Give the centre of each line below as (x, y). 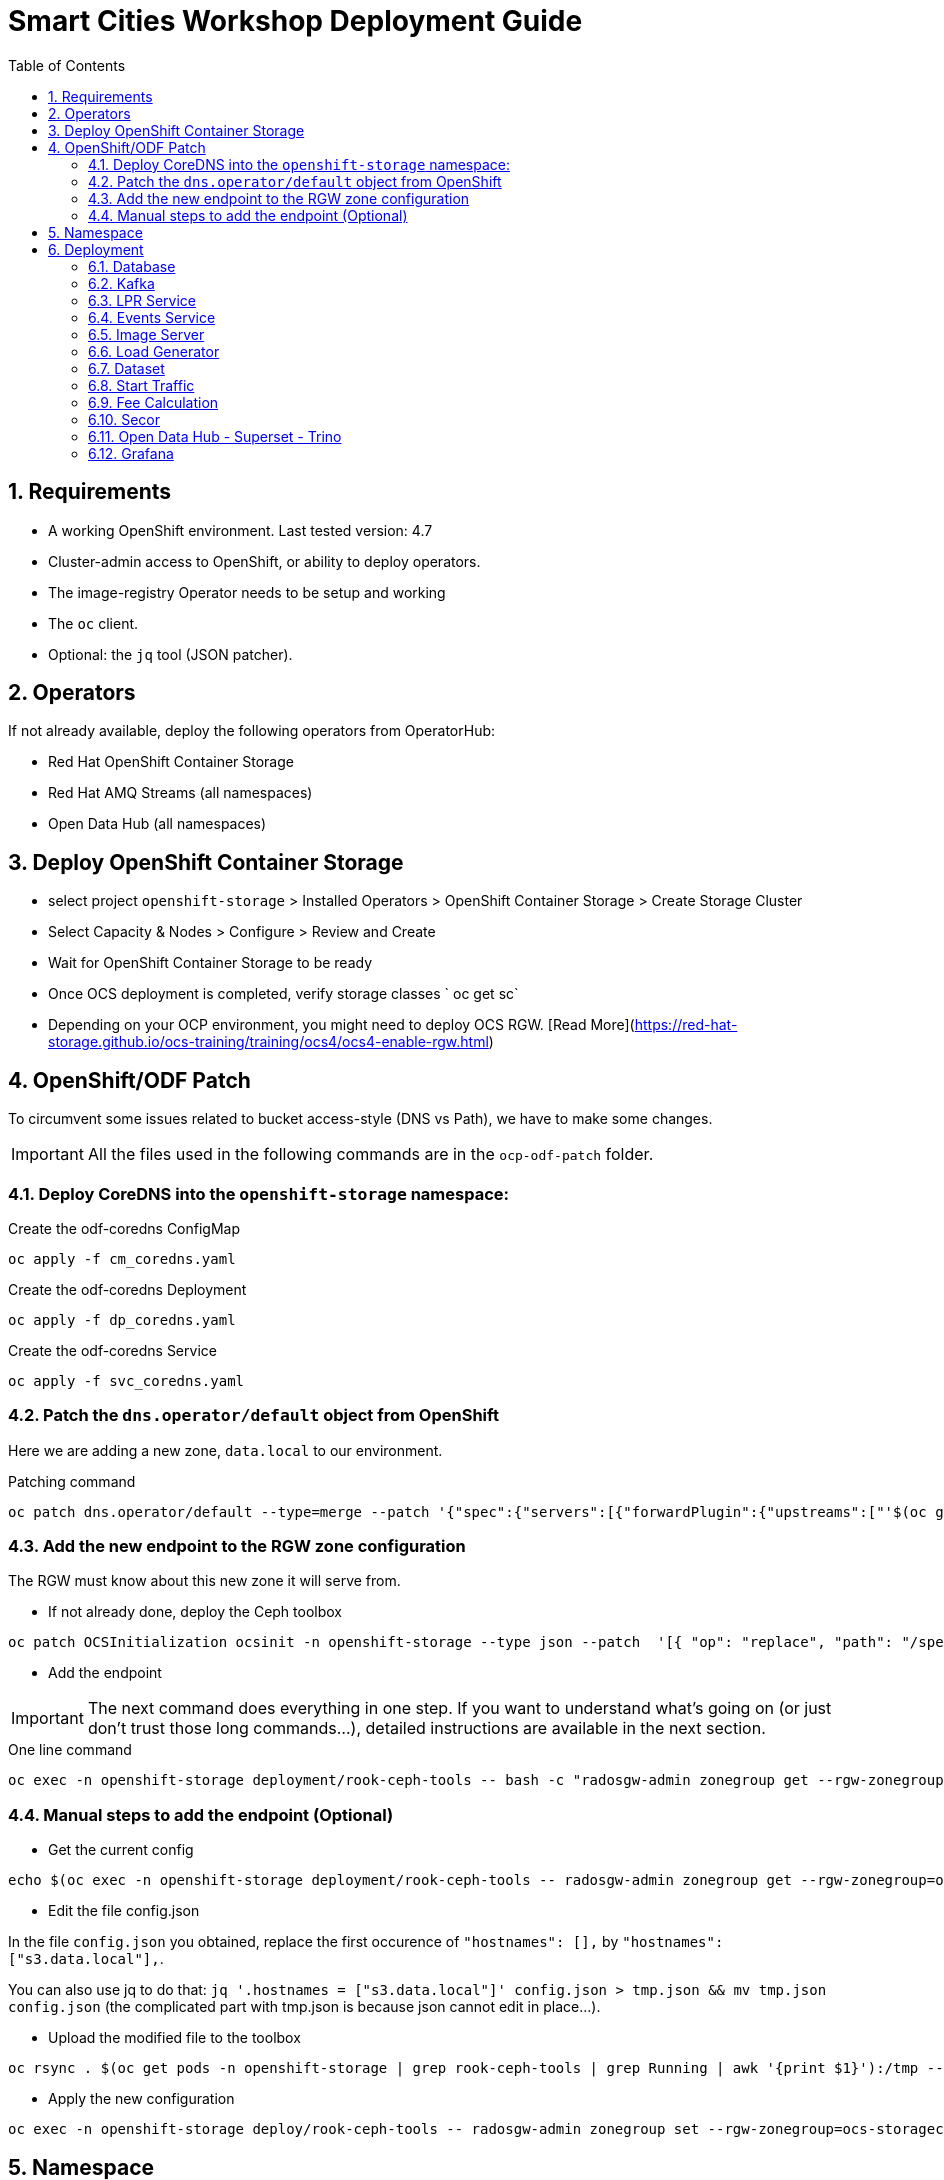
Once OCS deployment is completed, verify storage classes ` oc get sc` (283, 994)
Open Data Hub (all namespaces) (157, 824)
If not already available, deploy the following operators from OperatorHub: (252, 731)
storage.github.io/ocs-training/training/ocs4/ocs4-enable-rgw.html (268, 1042)
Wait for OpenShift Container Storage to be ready (210, 963)
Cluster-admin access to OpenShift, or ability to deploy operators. (264, 561)
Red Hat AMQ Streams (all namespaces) (180, 793)
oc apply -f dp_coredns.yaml (122, 1319)
